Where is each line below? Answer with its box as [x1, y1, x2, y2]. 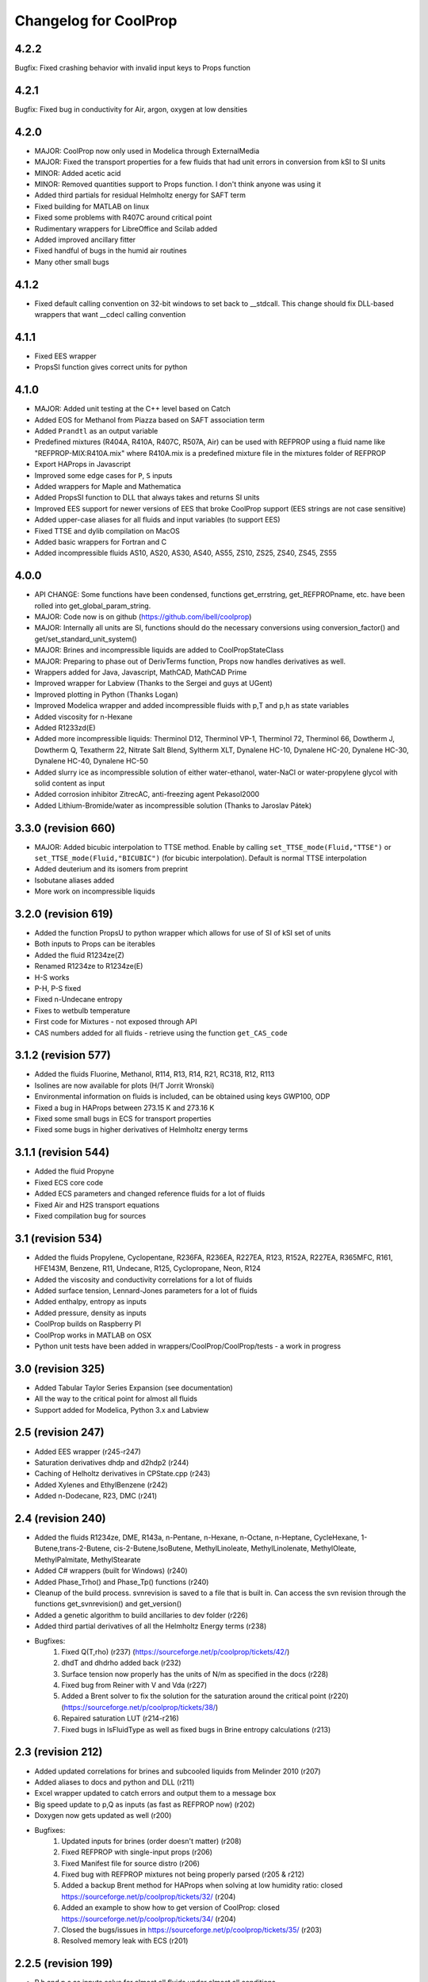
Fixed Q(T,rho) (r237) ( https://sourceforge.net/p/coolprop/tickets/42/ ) [61, 1647, 290, 1656]
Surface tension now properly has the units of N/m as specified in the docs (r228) [61, 1669, 329, 1678]
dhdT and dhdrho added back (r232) [61, 1658, 182, 1668]
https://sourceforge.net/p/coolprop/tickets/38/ [63, 1702, 216, 1712]
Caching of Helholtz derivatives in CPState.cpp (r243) [34, 1469, 211, 1479]
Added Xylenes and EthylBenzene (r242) [34, 1479, 168, 1490]
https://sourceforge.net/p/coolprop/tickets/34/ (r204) [61, 1914, 237, 1923]
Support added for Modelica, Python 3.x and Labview [34, 1405, 209, 1414]
